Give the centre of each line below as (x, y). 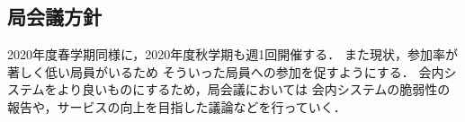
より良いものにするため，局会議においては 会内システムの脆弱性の (254, 89)
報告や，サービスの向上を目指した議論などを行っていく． (177, 106)
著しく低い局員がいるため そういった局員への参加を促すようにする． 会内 (226, 71)
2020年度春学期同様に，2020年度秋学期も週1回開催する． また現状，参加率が (232, 54)
